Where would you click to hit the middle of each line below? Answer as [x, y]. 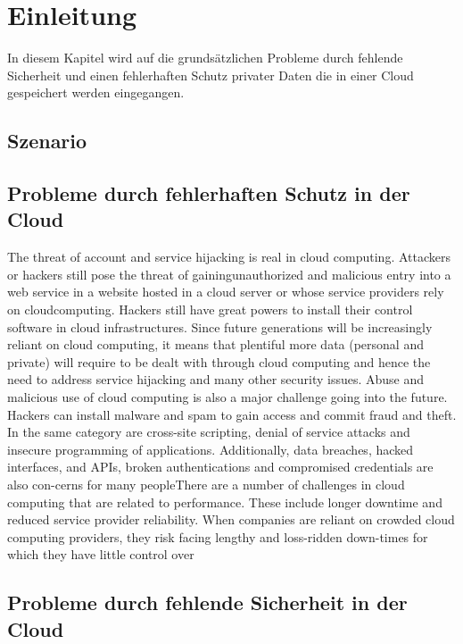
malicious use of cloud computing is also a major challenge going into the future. [227, 397]
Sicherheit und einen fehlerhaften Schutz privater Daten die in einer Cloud [211, 75]
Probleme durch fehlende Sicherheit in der [207, 602]
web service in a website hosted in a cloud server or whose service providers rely [226, 292]
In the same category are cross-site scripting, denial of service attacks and [209, 432]
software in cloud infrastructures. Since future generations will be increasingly [220, 326]
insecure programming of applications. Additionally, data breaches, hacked [211, 449]
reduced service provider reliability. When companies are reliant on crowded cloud [231, 519]
